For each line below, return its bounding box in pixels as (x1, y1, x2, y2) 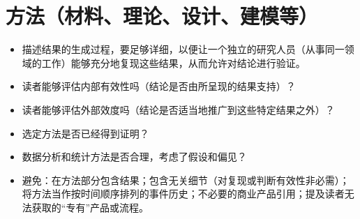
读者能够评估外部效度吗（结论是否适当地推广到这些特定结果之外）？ (22, 102, 335, 116)
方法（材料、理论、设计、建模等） (6, 1, 319, 30)
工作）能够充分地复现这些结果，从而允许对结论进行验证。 (41, 55, 306, 70)
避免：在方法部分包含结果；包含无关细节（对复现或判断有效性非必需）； (22, 172, 350, 187)
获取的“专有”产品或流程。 (31, 199, 149, 214)
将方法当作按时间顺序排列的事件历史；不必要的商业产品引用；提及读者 (22, 186, 345, 201)
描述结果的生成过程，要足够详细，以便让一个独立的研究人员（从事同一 (22, 42, 345, 56)
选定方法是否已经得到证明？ (22, 126, 149, 140)
